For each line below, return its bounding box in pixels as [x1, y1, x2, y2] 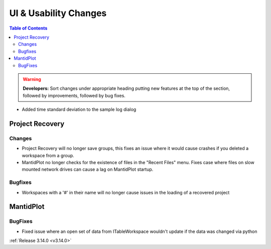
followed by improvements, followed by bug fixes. [23, 92, 125, 98]
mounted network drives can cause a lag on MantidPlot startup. [22, 166, 154, 173]
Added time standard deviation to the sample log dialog [22, 106, 137, 112]
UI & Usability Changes [9, 8, 107, 19]
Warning [23, 76, 41, 82]
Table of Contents [9, 25, 48, 31]
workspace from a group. [22, 152, 75, 158]
